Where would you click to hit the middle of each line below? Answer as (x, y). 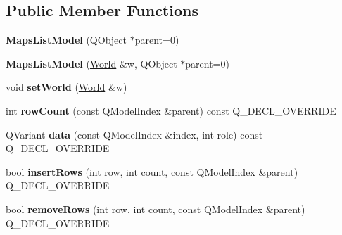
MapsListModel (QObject (66, 40)
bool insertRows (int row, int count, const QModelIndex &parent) (152, 171)
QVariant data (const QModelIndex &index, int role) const (134, 134)
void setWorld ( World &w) (66, 87)
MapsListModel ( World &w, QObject (91, 63)
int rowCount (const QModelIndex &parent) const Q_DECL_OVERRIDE (171, 110)
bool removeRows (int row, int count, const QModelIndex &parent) (156, 209)
